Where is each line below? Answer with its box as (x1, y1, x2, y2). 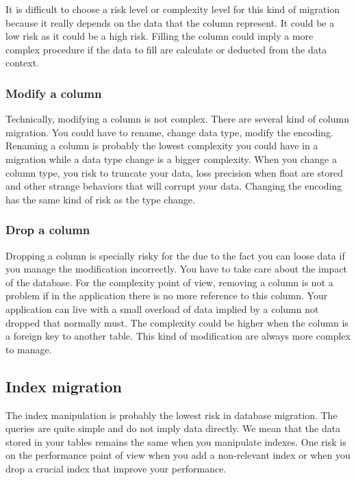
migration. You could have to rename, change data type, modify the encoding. (5, 125, 333, 139)
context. (5, 55, 39, 70)
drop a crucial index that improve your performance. (5, 461, 227, 475)
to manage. (5, 342, 52, 356)
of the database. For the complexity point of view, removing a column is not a (5, 275, 333, 289)
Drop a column (5, 221, 90, 238)
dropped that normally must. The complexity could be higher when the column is (5, 315, 348, 329)
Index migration (5, 375, 123, 396)
